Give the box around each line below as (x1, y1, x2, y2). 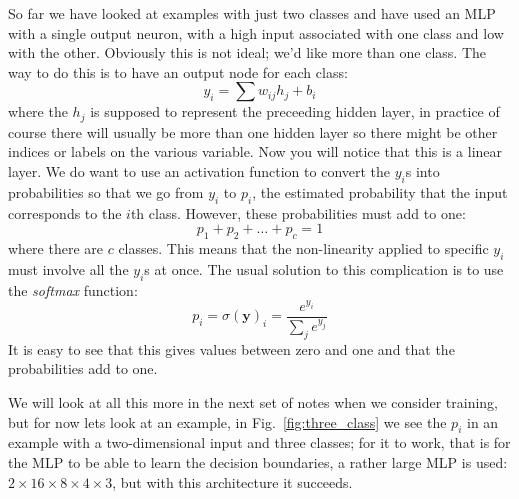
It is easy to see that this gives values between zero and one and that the (8, 338, 455, 359)
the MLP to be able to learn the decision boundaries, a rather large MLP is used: (8, 451, 508, 472)
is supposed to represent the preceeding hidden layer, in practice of (90, 101, 500, 122)
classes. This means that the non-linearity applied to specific (118, 238, 489, 258)
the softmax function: (8, 279, 138, 300)
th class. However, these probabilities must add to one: (130, 202, 466, 223)
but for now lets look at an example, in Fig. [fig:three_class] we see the (8, 411, 447, 432)
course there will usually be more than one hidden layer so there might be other (8, 121, 498, 142)
